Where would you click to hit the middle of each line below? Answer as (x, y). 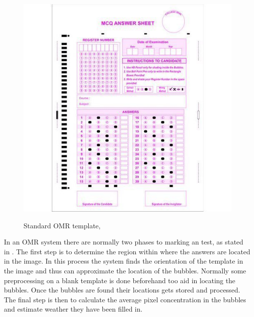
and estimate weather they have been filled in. (73, 309)
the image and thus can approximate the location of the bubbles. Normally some (125, 270)
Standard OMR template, (62, 225)
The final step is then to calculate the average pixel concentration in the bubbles (125, 299)
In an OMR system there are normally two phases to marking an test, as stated (124, 242)
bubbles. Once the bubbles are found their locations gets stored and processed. (122, 290)
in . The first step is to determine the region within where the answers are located (127, 251)
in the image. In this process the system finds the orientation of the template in (124, 261)
